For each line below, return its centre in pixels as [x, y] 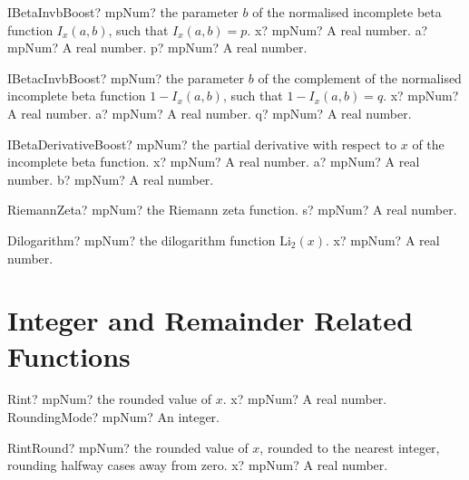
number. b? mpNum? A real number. [111, 179]
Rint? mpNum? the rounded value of [110, 399]
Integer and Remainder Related [210, 320]
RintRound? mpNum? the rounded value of [128, 447]
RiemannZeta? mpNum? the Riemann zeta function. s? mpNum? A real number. [232, 210]
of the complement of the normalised [360, 77]
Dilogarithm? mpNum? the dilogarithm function [142, 240]
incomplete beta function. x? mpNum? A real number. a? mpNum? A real [214, 162]
